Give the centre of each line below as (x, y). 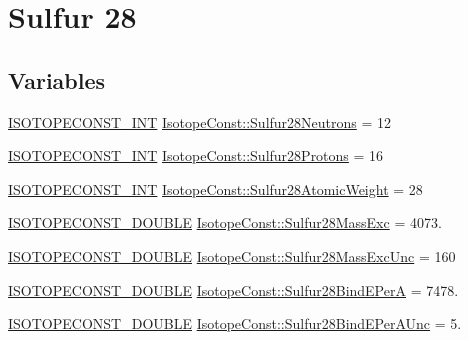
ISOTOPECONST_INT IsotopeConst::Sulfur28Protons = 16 (196, 155)
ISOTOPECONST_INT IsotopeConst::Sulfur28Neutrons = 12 (200, 121)
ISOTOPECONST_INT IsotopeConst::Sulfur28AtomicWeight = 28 (215, 188)
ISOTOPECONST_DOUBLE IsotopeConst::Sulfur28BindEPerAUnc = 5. (235, 323)
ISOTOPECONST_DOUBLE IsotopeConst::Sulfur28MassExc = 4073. (225, 222)
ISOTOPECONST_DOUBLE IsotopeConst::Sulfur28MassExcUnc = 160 (232, 255)
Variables (57, 79)
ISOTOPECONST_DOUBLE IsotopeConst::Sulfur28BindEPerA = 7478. (233, 289)
